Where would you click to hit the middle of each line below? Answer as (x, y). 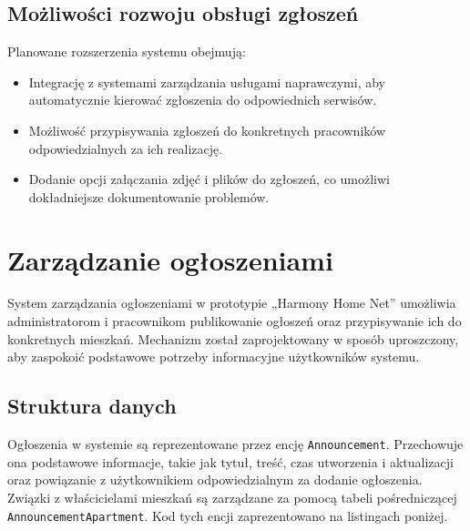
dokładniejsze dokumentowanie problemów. (149, 196)
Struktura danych (92, 406)
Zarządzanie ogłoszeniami (170, 259)
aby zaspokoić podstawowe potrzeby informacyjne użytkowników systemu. (214, 357)
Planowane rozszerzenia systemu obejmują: (127, 51)
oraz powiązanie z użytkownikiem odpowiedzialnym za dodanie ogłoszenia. (215, 480)
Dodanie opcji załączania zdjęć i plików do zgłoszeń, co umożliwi (209, 179)
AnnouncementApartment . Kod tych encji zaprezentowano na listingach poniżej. (228, 515)
